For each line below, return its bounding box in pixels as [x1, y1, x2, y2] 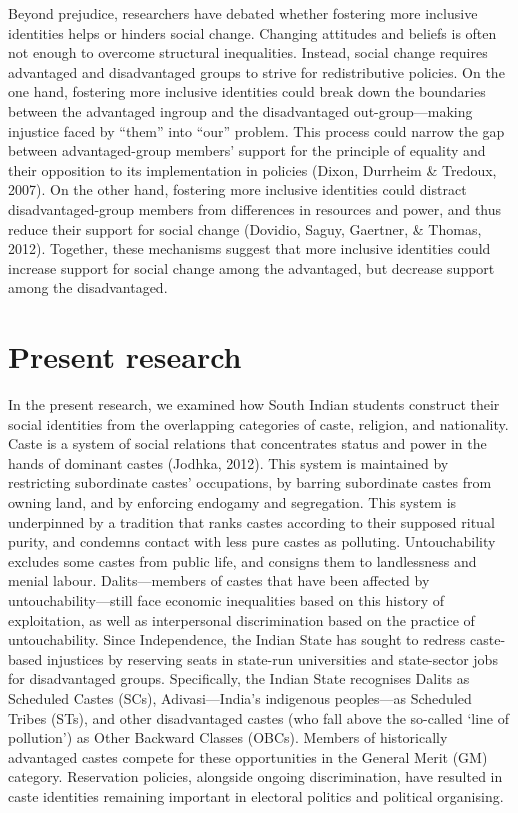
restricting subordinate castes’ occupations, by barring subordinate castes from [8, 472, 492, 493]
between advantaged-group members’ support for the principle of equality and [8, 140, 486, 161]
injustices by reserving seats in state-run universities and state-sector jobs [46, 648, 498, 669]
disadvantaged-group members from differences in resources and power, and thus [8, 198, 502, 219]
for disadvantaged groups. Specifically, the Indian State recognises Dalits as [8, 668, 470, 689]
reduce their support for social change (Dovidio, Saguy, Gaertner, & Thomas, [8, 218, 482, 239]
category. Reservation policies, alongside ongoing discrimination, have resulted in [8, 766, 503, 787]
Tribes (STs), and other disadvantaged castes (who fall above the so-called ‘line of [8, 707, 510, 728]
